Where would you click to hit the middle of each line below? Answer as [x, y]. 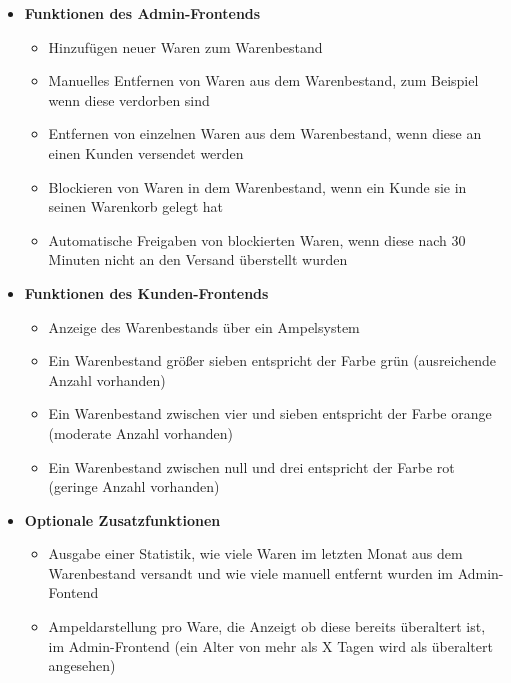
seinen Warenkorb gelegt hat [135, 206]
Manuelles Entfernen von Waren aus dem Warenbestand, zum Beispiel [263, 80]
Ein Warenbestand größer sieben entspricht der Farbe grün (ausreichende [272, 360]
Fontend [73, 592]
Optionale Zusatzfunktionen [122, 519]
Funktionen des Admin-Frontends [142, 13]
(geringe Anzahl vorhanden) [134, 486]
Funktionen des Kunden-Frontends [146, 292]
